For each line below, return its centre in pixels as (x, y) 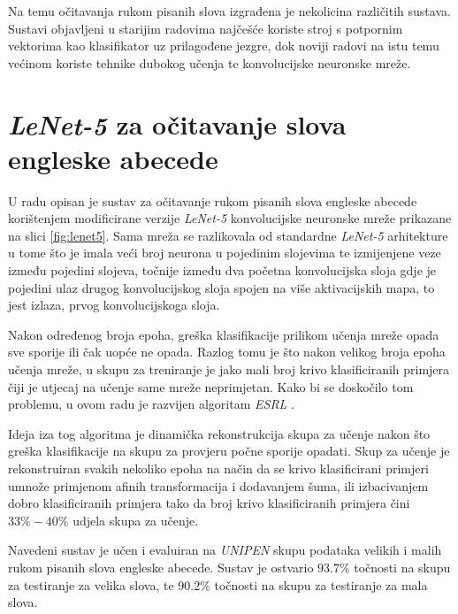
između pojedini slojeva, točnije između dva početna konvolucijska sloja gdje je (222, 270)
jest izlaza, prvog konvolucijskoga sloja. (114, 305)
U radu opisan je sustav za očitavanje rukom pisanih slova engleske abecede (213, 200)
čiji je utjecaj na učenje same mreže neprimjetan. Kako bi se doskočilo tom (211, 386)
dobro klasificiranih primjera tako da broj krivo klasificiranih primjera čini (209, 503)
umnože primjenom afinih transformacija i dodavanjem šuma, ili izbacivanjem (218, 485)
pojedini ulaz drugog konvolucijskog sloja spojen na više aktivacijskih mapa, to (221, 287)
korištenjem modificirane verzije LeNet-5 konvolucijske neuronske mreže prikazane (230, 218)
